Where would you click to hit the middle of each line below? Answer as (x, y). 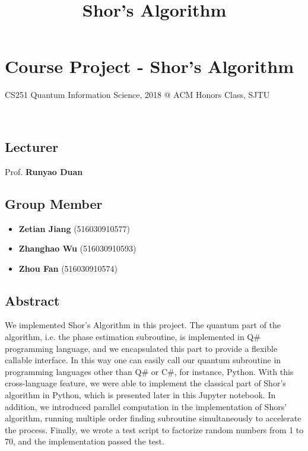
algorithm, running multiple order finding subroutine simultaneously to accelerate (153, 418)
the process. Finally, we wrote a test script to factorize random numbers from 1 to (154, 429)
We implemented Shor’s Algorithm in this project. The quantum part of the (143, 325)
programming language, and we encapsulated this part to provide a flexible (141, 348)
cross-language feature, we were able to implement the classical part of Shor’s (145, 383)
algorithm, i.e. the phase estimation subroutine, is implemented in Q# (133, 337)
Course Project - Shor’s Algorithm (150, 66)
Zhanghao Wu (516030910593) (77, 248)
